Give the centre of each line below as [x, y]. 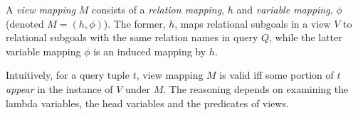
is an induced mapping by [150, 51]
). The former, [135, 23]
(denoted [25, 23]
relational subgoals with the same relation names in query [132, 37]
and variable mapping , [285, 9]
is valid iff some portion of [277, 75]
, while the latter [306, 37]
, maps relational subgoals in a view [253, 23]
